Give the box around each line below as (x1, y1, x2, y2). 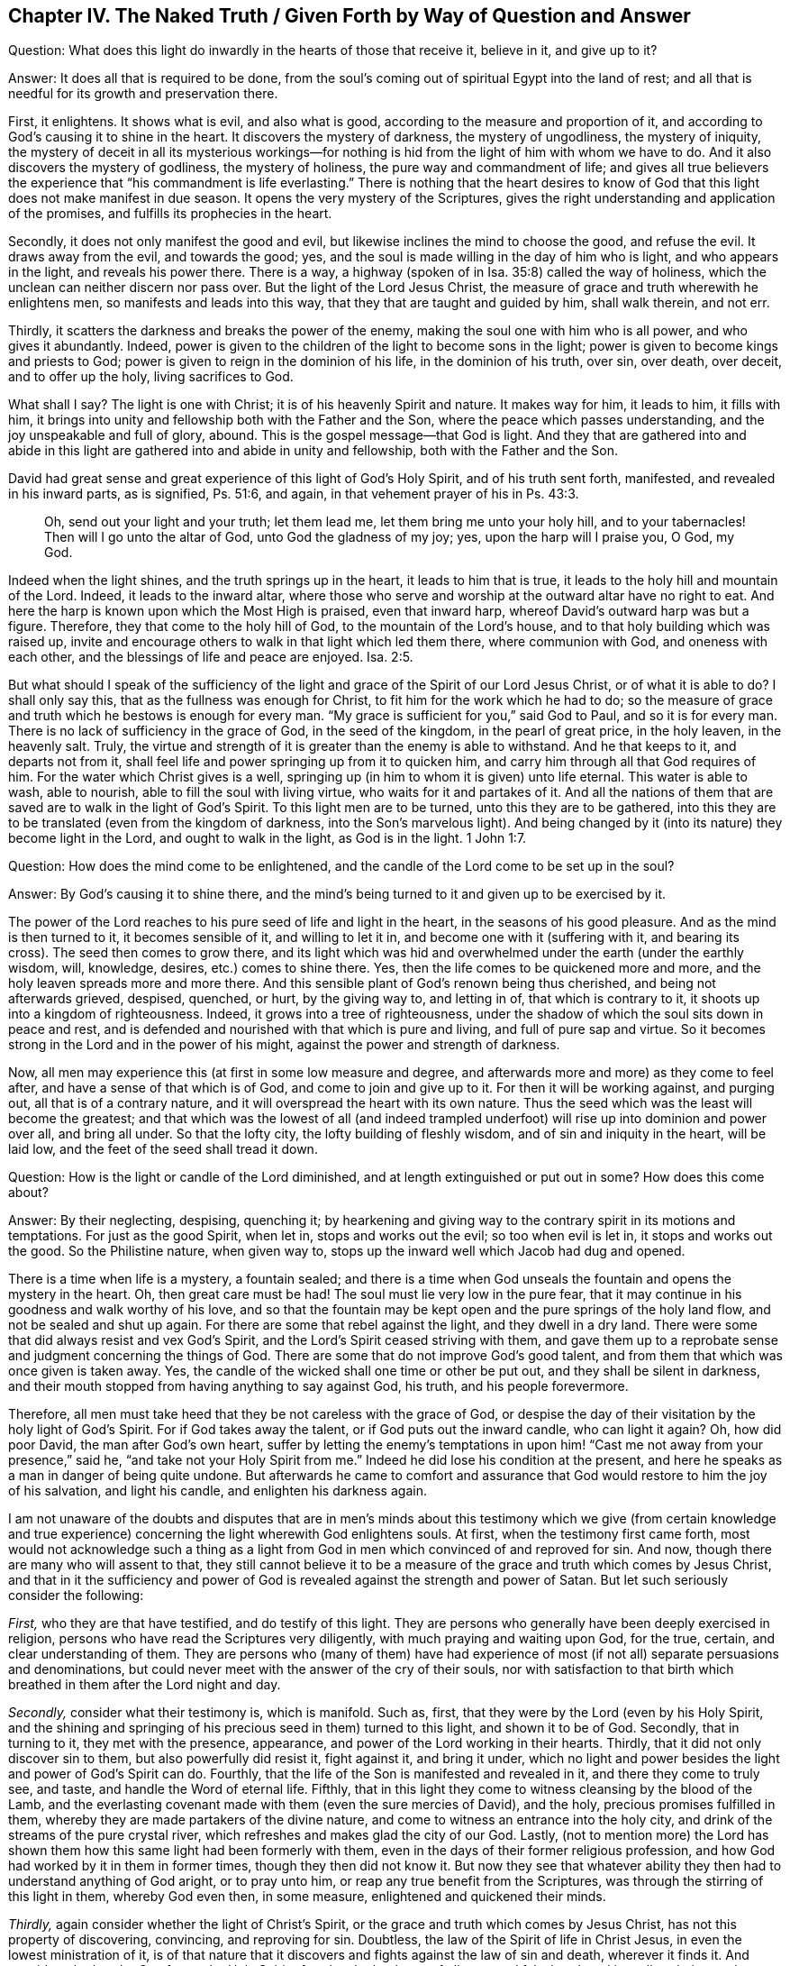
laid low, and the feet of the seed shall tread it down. (8, 1141, 318, 1157)
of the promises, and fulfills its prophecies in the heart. (8, 206, 332, 222)
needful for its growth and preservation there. (8, 86, 278, 102)
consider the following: (8, 1587, 144, 1604)
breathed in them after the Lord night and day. (8, 1677, 281, 1693)
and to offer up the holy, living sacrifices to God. (8, 369, 294, 385)
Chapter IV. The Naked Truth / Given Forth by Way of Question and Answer (8, 5, 691, 27)
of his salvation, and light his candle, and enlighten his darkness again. (8, 1483, 427, 1499)
